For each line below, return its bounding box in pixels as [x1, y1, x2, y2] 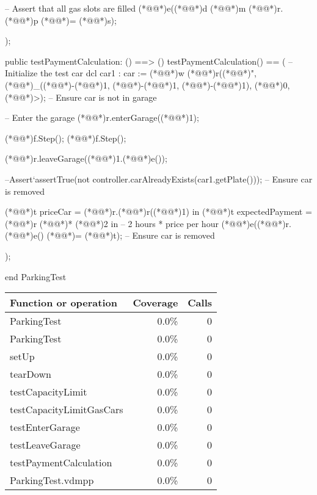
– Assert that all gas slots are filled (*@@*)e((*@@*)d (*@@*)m [5, 2, 246, 14]
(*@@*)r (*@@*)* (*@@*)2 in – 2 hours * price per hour [5, 217, 219, 229]
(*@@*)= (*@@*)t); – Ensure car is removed [46, 229, 215, 242]
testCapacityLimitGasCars [10, 402, 123, 417]
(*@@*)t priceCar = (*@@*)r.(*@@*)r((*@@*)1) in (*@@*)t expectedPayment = [5, 205, 312, 218]
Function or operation [10, 295, 117, 310]
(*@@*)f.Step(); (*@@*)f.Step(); [5, 131, 126, 144]
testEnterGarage [10, 420, 80, 435]
